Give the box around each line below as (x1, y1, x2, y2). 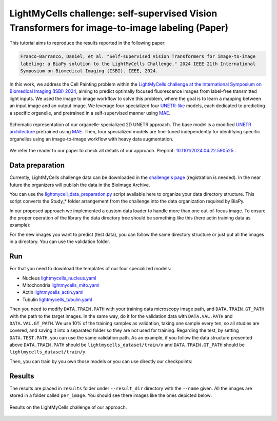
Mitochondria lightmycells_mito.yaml (22, 282, 100, 288)
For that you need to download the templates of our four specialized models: (9, 266, 171, 272)
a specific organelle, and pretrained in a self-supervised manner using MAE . (9, 110, 170, 116)
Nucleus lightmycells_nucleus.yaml (22, 275, 97, 281)
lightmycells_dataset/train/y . (9, 349, 87, 355)
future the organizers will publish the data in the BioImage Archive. (9, 182, 150, 188)
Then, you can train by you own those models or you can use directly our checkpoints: (9, 358, 192, 364)
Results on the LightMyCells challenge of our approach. (9, 404, 127, 410)
